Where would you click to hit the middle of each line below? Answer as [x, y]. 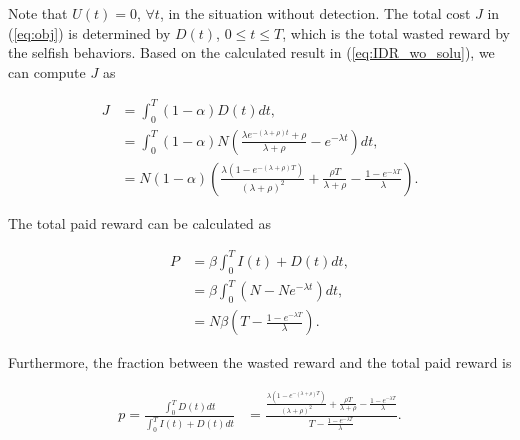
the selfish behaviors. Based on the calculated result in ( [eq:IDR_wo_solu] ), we [251, 52]
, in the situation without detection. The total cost [315, 13]
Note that [38, 13]
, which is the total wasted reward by [396, 32]
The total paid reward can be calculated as [140, 222]
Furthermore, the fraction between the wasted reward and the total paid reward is [260, 362]
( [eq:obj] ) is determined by [89, 32]
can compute [47, 71]
